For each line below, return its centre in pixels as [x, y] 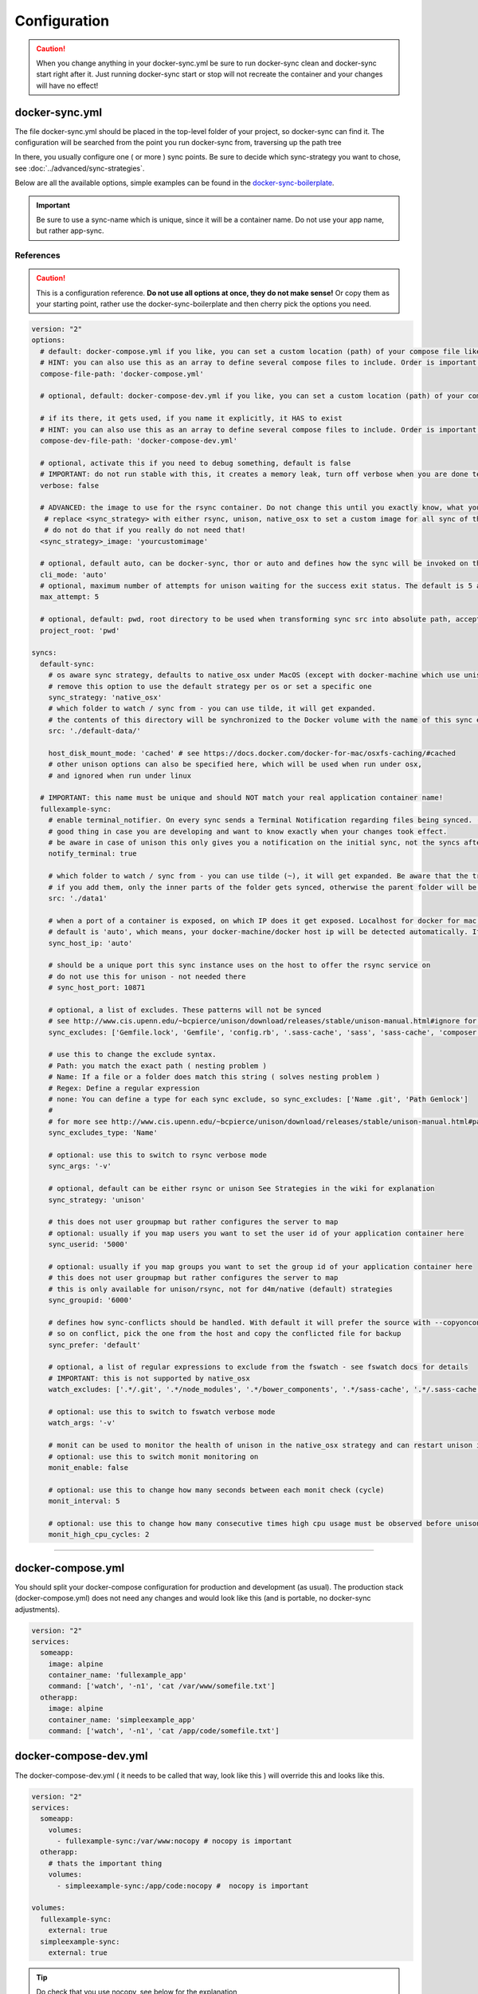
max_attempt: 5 [70, 597]
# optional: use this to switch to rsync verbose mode [157, 1155]
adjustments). [37, 1609]
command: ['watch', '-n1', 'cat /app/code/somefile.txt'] [164, 1731]
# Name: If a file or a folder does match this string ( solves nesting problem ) [214, 1077]
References [37, 255]
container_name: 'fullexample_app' [118, 1675]
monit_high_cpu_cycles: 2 [99, 1535]
